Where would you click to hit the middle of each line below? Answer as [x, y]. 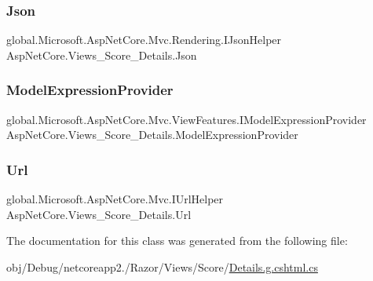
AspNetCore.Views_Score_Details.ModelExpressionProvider [152, 135]
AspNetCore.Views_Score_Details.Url [99, 214]
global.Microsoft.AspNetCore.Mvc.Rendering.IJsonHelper [144, 40]
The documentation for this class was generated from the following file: [177, 241]
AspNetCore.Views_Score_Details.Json [102, 55]
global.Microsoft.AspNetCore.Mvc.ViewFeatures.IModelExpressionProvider [186, 119]
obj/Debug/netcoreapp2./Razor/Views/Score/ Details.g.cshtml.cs [162, 266]
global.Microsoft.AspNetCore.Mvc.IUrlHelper [115, 199]
